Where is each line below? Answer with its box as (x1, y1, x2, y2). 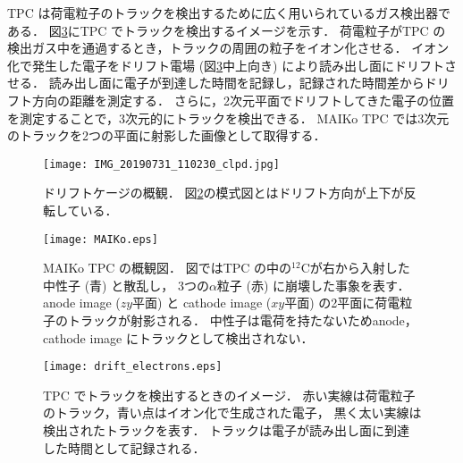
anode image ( (43, 293, 121, 312)
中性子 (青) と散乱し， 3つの (43, 275, 209, 294)
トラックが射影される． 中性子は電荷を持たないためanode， (67, 311, 417, 330)
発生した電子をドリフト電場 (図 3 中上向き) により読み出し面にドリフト (31, 55, 444, 74)
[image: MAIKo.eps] (43, 232, 158, 246)
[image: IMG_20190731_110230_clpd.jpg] (43, 157, 280, 171)
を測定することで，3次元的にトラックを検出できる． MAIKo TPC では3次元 (7, 108, 450, 127)
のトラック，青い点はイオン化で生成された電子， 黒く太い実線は (43, 403, 422, 422)
